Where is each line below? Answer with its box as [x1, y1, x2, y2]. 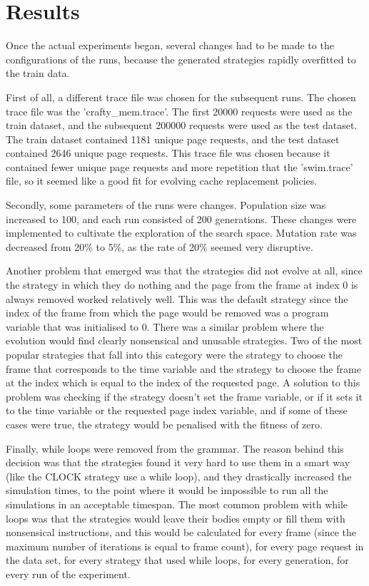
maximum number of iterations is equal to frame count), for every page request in [6, 538, 364, 553]
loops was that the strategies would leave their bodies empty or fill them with [6, 510, 345, 525]
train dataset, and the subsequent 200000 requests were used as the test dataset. [6, 118, 358, 133]
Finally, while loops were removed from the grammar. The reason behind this [6, 441, 344, 456]
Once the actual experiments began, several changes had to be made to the [6, 38, 334, 53]
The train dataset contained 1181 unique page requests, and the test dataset [6, 131, 340, 146]
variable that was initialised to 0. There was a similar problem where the [6, 319, 324, 334]
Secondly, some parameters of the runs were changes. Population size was [6, 197, 326, 212]
